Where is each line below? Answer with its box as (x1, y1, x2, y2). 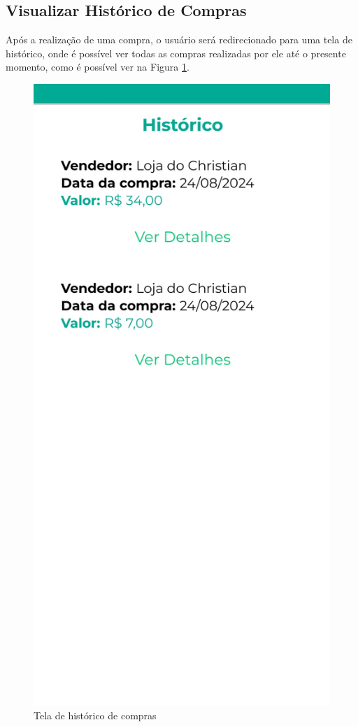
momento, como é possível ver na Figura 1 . (6, 59, 189, 74)
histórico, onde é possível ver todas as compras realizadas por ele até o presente (6, 45, 346, 60)
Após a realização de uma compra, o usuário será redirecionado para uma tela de (6, 32, 352, 47)
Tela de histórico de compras (34, 708, 157, 723)
